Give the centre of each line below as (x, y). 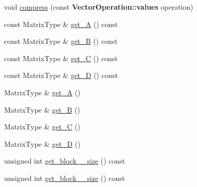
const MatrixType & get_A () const (61, 24)
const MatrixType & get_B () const (61, 41)
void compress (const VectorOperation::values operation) (99, 7)
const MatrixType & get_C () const (61, 58)
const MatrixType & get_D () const (61, 75)
